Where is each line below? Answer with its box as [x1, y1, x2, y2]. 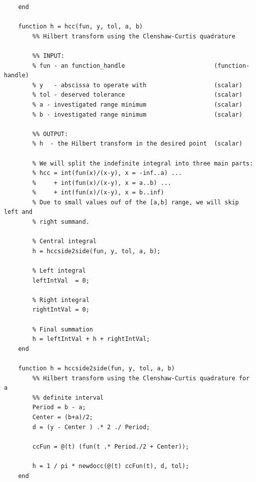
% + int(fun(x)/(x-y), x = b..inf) [32, 189, 165, 196]
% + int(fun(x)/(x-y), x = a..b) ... [32, 179, 171, 186]
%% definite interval [32, 394, 104, 401]
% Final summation [32, 325, 93, 333]
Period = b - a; [32, 404, 86, 411]
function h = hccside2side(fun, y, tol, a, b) [18, 364, 175, 372]
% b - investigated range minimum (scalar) [32, 111, 243, 118]
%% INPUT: [32, 52, 65, 59]
